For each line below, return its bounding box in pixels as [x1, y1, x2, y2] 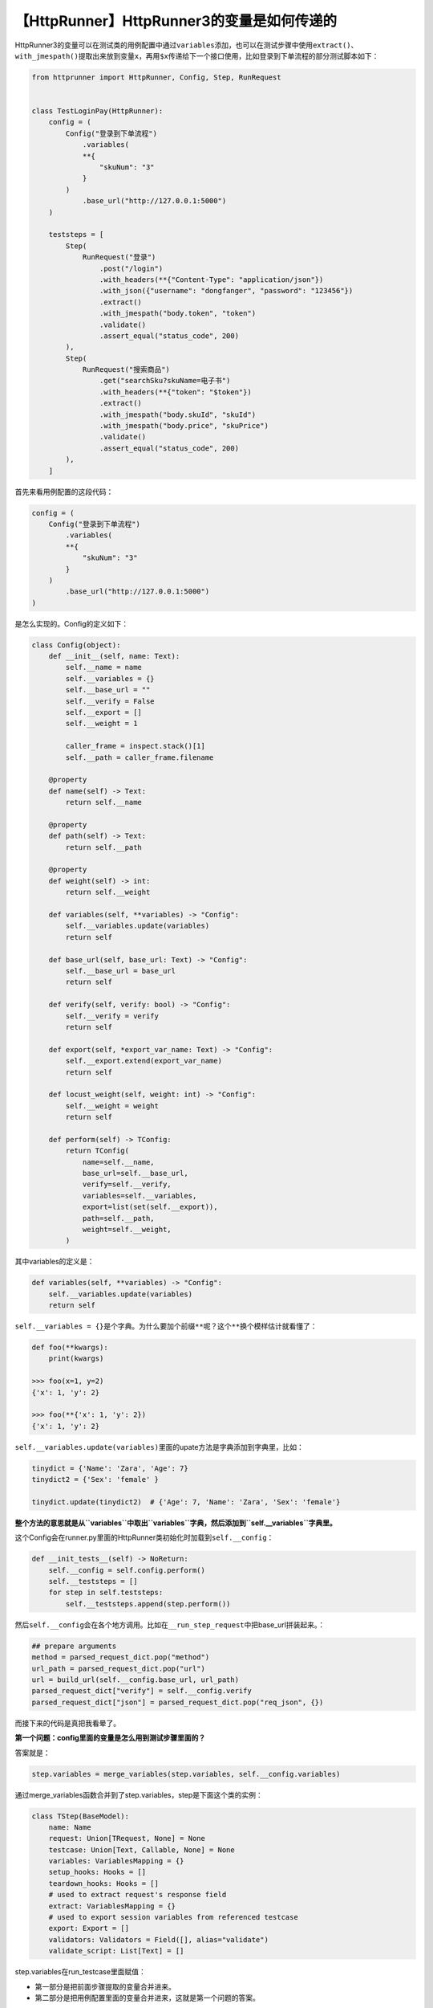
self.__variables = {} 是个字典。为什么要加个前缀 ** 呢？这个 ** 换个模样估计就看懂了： [14, 1321, 318, 1331]
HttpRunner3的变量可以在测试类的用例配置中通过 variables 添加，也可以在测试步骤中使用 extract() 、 [14, 40, 358, 50]
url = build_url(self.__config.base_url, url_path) [31, 1675, 240, 1684]
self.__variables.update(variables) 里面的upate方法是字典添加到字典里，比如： [14, 1442, 305, 1451]
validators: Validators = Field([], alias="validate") [48, 1935, 269, 1944]
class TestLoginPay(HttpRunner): [31, 107, 164, 116]
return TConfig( [65, 1146, 130, 1156]
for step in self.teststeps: [48, 1588, 164, 1598]
